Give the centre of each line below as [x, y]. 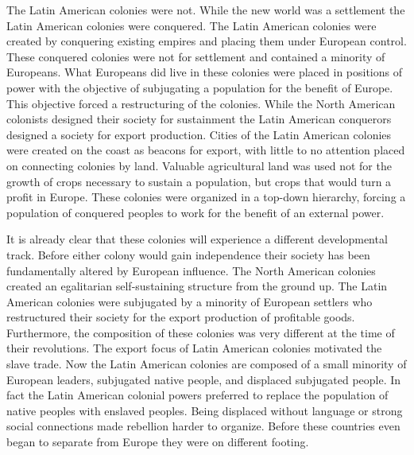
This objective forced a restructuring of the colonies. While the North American [201, 103]
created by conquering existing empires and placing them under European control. [207, 41]
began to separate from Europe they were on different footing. [158, 442]
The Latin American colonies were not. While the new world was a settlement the [206, 10]
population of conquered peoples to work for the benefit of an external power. [195, 212]
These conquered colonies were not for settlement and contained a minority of [196, 56]
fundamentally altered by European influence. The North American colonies [191, 270]
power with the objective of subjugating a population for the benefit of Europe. [200, 87]
